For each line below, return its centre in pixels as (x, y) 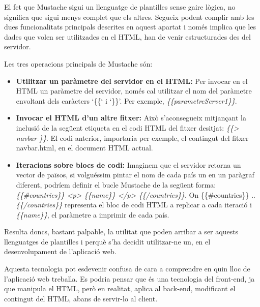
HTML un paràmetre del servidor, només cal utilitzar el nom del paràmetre (134, 91)
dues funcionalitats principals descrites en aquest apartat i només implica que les (130, 27)
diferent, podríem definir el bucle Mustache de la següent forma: (116, 184)
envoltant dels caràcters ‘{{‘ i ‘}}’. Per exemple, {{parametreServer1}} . (126, 100)
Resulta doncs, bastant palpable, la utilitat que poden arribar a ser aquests (121, 232)
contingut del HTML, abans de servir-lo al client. (81, 298)
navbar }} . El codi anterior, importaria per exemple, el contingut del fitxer (132, 137)
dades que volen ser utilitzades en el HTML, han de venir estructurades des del (127, 36)
